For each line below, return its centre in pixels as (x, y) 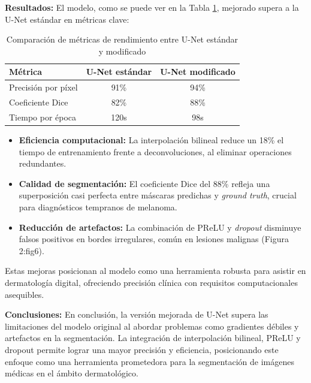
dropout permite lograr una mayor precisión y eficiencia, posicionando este (142, 349)
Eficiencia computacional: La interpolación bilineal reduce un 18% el (151, 140)
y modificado (122, 51)
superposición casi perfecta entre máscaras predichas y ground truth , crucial (158, 195)
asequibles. (25, 294)
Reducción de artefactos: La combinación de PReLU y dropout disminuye (160, 227)
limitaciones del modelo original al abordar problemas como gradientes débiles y (152, 326)
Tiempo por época (43, 117)
